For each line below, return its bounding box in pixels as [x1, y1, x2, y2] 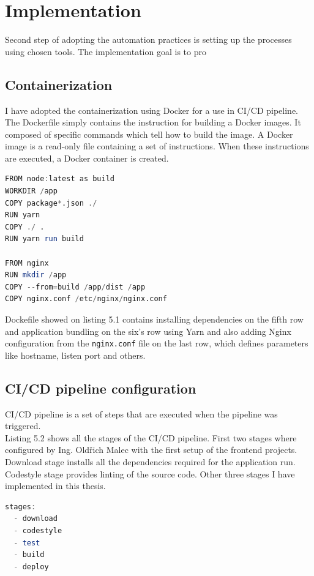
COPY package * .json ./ [5, 198, 97, 208]
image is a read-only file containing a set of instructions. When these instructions [5, 140, 309, 152]
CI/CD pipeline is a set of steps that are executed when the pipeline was [5, 407, 278, 420]
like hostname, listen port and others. [5, 348, 146, 361]
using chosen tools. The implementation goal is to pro [5, 45, 206, 58]
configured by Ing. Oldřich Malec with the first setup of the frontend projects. [5, 443, 297, 456]
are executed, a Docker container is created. [5, 151, 169, 164]
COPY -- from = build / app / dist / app [5, 282, 146, 291]
